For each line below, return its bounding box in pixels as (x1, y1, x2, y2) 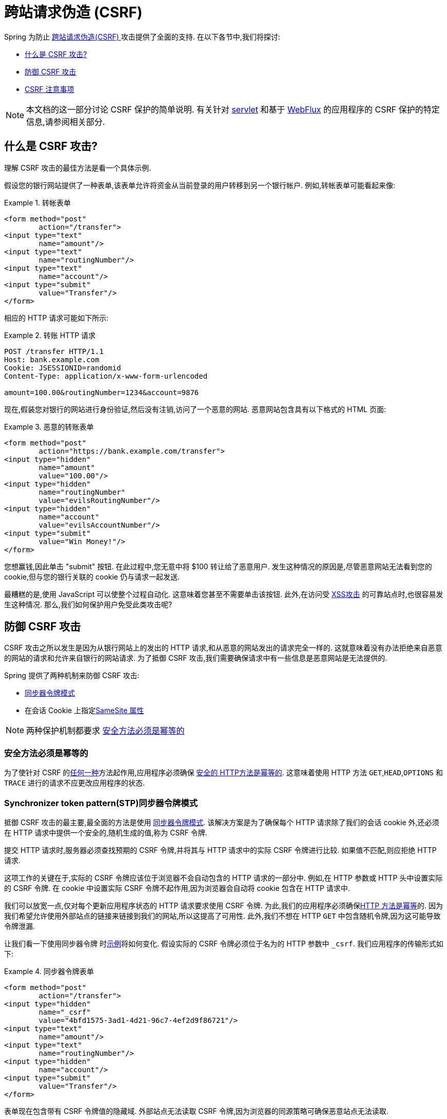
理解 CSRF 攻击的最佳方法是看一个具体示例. (4, 163, 151, 172)
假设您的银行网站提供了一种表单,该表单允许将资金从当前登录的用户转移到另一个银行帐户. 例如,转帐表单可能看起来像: (4, 180, 396, 190)
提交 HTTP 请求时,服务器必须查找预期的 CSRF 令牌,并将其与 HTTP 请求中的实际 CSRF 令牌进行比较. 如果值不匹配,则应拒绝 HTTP (4, 845, 437, 854)
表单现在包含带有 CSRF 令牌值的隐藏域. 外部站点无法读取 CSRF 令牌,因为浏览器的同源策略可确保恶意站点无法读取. (4, 1106, 388, 1115)
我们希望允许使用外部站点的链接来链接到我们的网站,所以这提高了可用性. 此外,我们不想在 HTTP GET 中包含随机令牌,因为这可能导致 (4, 911, 441, 920)
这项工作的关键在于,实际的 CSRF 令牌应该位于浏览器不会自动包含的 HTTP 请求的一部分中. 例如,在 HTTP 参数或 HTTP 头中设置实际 (4, 873, 443, 882)
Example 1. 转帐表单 (4, 198, 71, 207)
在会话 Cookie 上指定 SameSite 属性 (25, 706, 144, 715)
